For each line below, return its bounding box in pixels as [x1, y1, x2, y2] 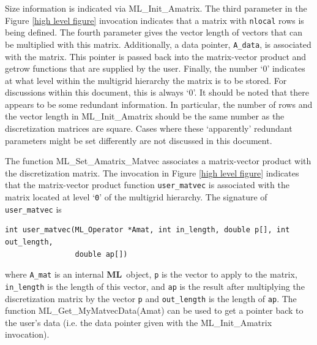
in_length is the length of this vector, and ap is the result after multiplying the [5, 279, 305, 292]
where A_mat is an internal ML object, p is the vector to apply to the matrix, [5, 268, 297, 281]
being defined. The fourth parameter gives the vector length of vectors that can [5, 26, 303, 39]
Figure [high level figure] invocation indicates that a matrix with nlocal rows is [5, 13, 304, 26]
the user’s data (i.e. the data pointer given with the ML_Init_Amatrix [5, 316, 272, 328]
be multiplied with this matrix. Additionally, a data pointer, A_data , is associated [5, 37, 311, 50]
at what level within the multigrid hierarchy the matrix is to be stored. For [5, 74, 287, 86]
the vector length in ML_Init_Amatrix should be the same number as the [5, 110, 285, 123]
